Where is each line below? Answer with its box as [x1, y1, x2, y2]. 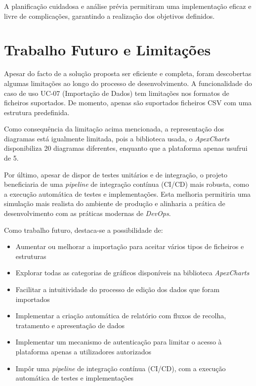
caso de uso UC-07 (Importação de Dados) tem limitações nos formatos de [4, 87, 229, 98]
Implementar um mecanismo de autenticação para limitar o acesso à [15, 337, 222, 347]
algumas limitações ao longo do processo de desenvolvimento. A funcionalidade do [4, 78, 252, 88]
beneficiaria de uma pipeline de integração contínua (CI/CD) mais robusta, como [4, 179, 249, 189]
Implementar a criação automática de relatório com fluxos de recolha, [15, 310, 226, 321]
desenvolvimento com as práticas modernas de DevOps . [4, 208, 171, 218]
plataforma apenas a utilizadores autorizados [15, 346, 151, 356]
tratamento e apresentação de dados [15, 320, 125, 330]
